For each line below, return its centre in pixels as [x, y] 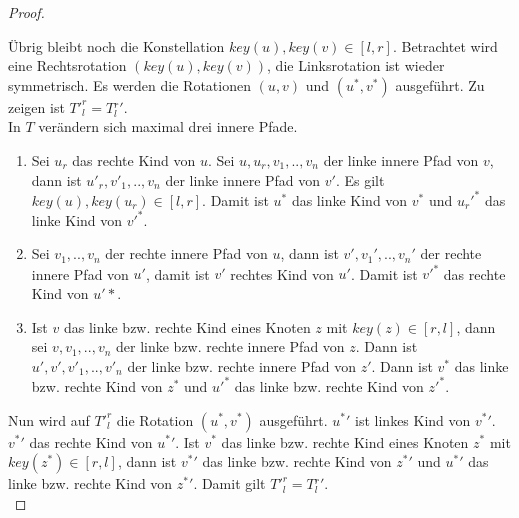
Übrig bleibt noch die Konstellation [116, 45]
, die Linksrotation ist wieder [356, 65]
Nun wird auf [49, 419]
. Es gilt [360, 179]
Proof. [26, 12]
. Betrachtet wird [445, 45]
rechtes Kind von [282, 273]
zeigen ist [36, 106]
